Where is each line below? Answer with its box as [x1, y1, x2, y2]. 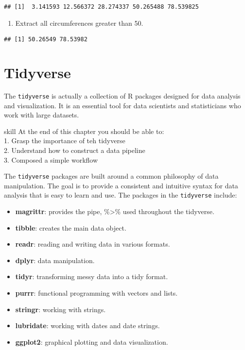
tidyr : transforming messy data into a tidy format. [15, 271, 168, 282]
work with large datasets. [4, 110, 79, 120]
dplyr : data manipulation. [15, 255, 95, 265]
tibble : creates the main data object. [15, 222, 126, 233]
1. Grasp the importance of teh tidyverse [4, 135, 125, 146]
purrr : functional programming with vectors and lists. [15, 288, 178, 298]
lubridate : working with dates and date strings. [15, 320, 160, 331]
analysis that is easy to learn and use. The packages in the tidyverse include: [4, 190, 237, 200]
